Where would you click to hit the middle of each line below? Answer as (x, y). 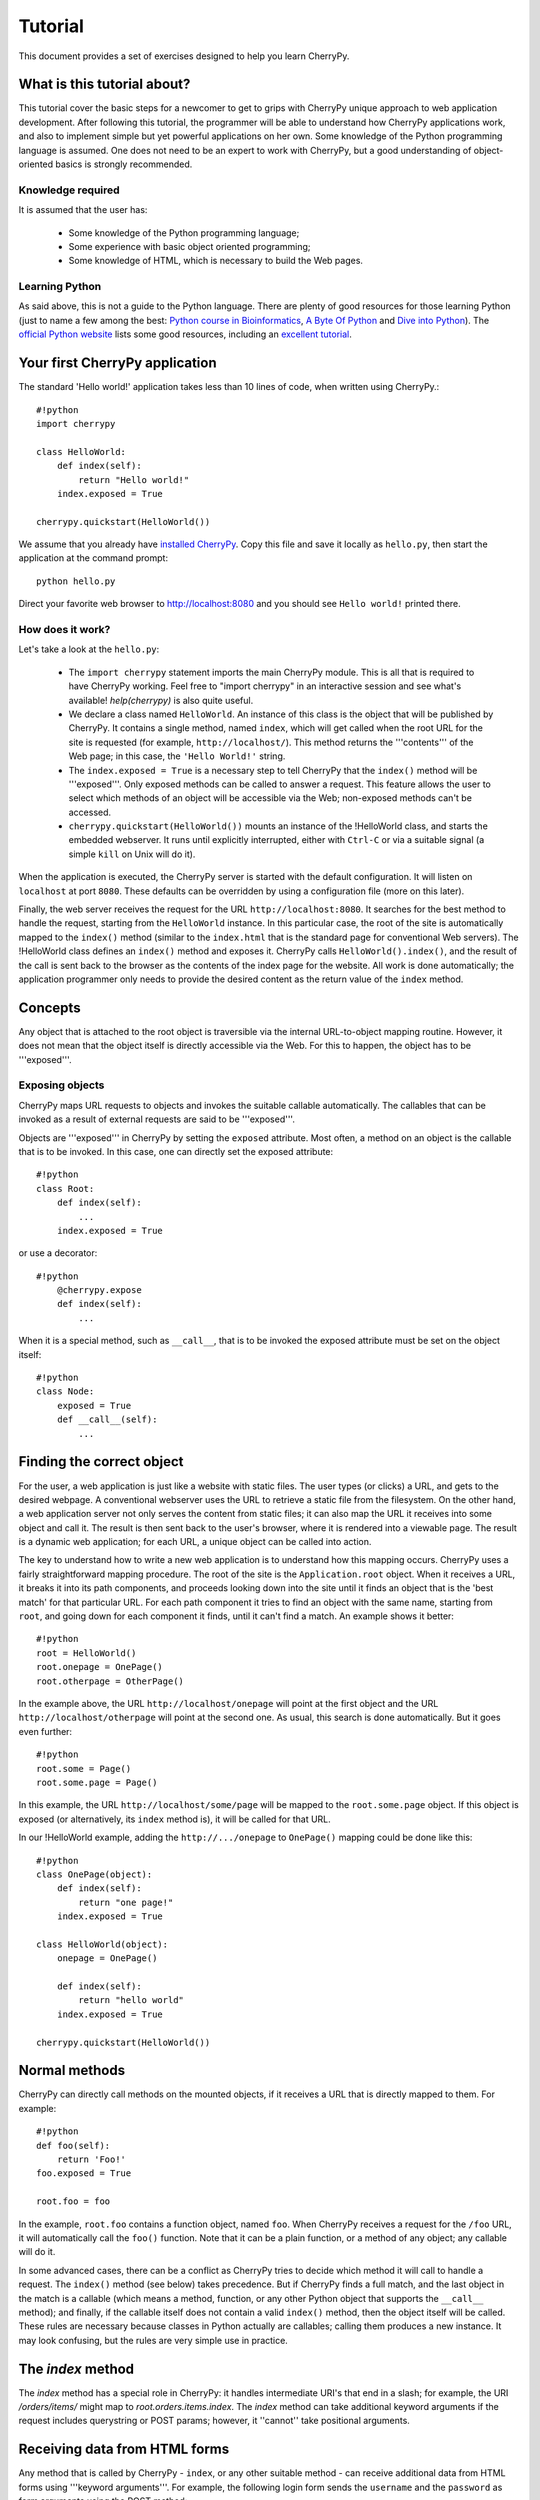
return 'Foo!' (91, 2159)
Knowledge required (69, 190)
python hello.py (76, 581)
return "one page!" (126, 1902)
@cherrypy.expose (99, 1290)
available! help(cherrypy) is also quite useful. (161, 700)
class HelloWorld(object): (102, 1944)
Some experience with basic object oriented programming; (189, 246)
